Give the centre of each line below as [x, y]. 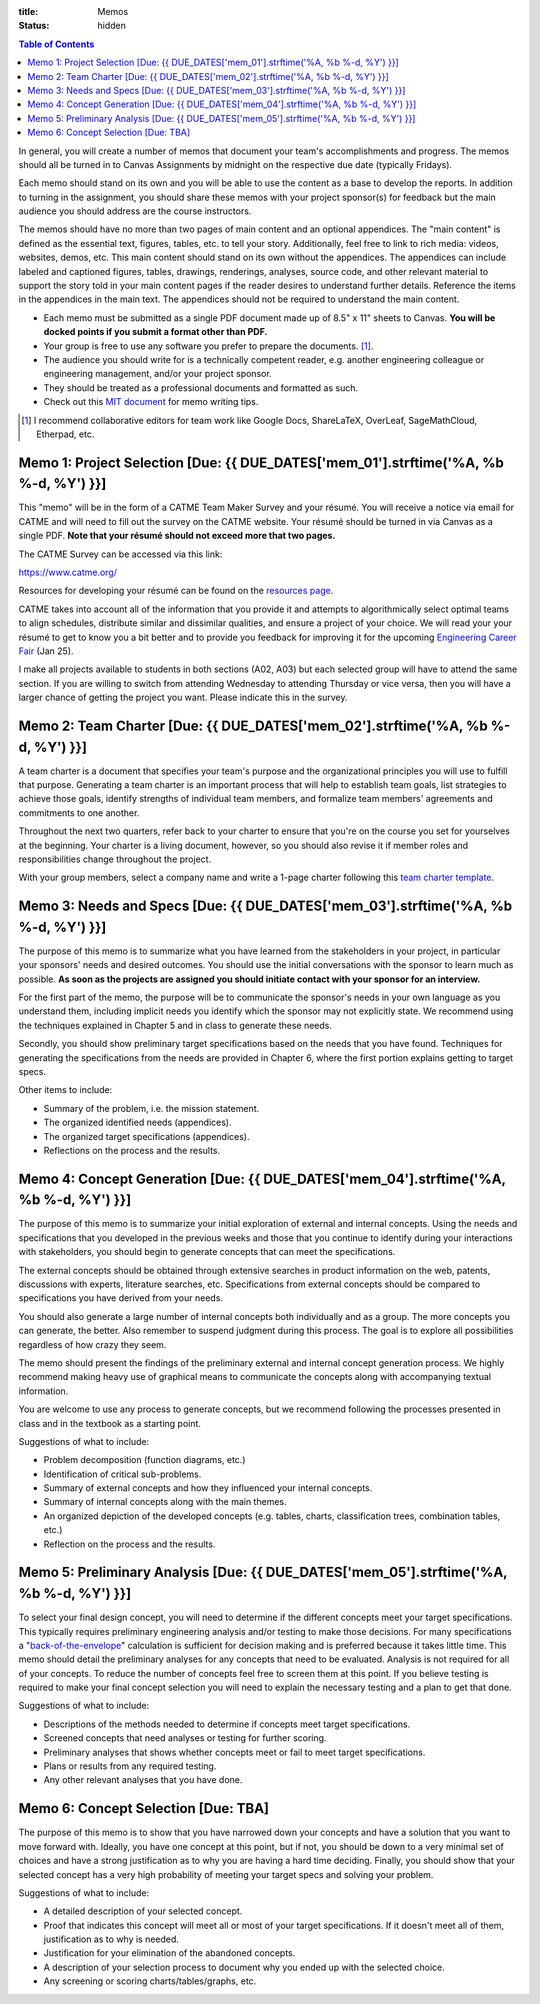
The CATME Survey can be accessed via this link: [120, 554]
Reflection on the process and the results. [129, 1544]
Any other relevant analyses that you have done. [143, 1780]
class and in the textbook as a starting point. [110, 1423]
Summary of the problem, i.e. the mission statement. [151, 1108]
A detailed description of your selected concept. [143, 1911]
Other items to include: [65, 1090]
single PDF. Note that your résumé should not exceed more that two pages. [177, 536]
